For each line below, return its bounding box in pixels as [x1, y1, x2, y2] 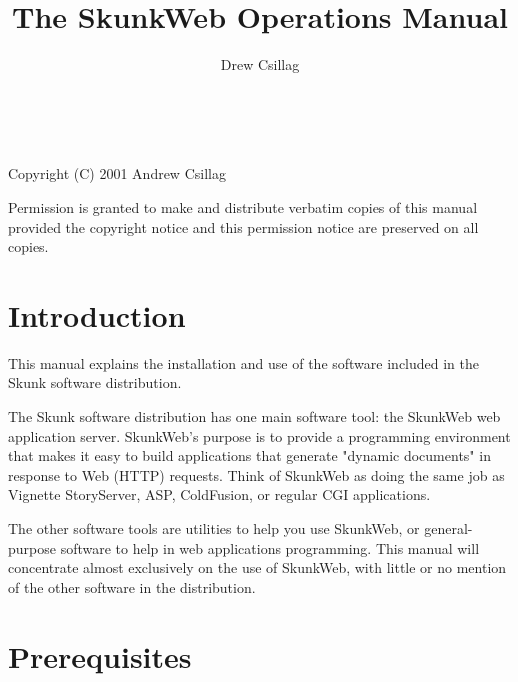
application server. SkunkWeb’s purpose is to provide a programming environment [8, 425, 511, 446]
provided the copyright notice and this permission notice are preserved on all [8, 216, 479, 237]
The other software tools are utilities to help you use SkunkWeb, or [8, 517, 420, 538]
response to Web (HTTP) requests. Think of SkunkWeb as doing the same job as [8, 464, 505, 485]
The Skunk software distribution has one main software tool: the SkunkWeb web [8, 406, 501, 426]
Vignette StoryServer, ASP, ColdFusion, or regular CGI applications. [8, 484, 431, 505]
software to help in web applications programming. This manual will [60, 537, 480, 558]
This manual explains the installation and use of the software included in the [8, 352, 480, 373]
